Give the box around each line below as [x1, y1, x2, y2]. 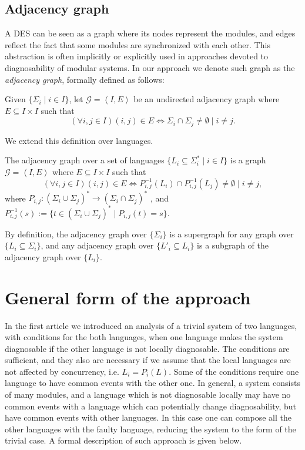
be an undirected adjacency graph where [133, 93, 280, 105]
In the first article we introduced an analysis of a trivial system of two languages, [5, 319, 297, 331]
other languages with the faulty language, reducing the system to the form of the [5, 422, 296, 435]
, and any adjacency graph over [41, 239, 154, 251]
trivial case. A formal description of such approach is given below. [5, 434, 242, 446]
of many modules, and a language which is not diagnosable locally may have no [5, 388, 291, 401]
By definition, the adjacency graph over [5, 227, 147, 240]
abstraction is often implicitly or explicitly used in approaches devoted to [5, 50, 269, 62]
